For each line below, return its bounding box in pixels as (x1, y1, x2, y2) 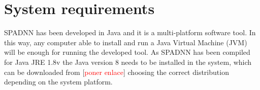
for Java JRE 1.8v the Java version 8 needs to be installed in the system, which (4, 56, 252, 67)
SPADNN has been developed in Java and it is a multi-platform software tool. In (4, 27, 256, 38)
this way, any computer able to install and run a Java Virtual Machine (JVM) (4, 37, 247, 47)
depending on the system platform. (4, 76, 113, 87)
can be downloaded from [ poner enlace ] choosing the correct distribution (4, 66, 229, 77)
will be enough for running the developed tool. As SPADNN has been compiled (4, 47, 250, 57)
